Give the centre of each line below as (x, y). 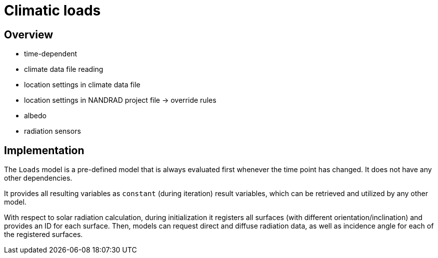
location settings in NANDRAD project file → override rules (120, 100)
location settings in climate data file (82, 85)
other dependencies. (38, 178)
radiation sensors (52, 131)
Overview (29, 34)
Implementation (44, 150)
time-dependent (51, 54)
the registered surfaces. (43, 235)
